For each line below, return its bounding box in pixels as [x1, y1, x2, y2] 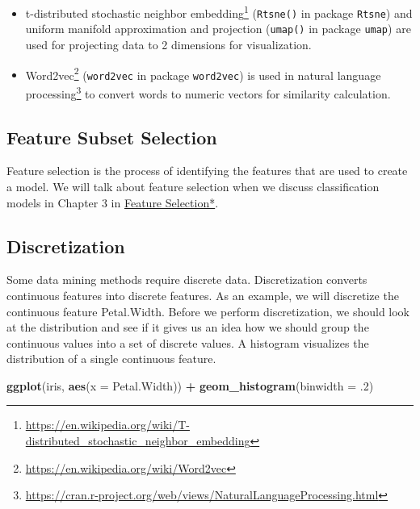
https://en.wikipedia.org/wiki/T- [25, 416, 190, 433]
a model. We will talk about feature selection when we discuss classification [6, 177, 380, 194]
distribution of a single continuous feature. [6, 350, 216, 367]
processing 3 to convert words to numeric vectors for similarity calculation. [25, 82, 391, 102]
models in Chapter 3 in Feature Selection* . [6, 194, 219, 211]
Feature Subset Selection [6, 124, 217, 149]
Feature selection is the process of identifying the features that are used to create [6, 162, 408, 179]
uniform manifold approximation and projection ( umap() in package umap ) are [25, 20, 411, 37]
